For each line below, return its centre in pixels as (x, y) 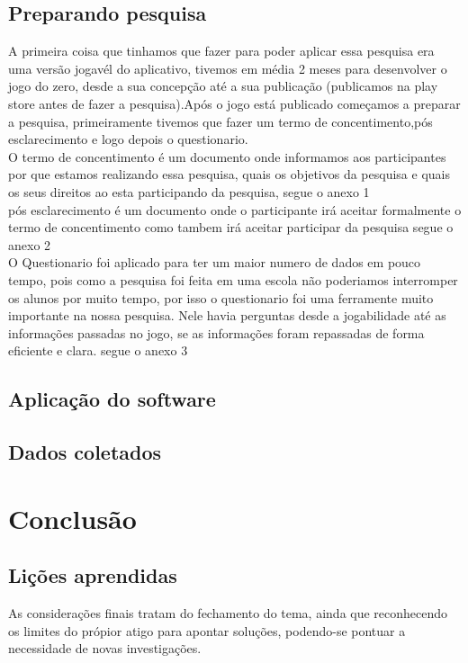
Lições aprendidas (93, 575)
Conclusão (72, 518)
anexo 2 (30, 244)
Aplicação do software (112, 399)
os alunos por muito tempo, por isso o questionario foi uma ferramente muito (221, 297)
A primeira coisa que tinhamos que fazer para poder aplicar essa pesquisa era (221, 51)
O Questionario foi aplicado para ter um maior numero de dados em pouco (215, 262)
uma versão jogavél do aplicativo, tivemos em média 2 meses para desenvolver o (228, 68)
